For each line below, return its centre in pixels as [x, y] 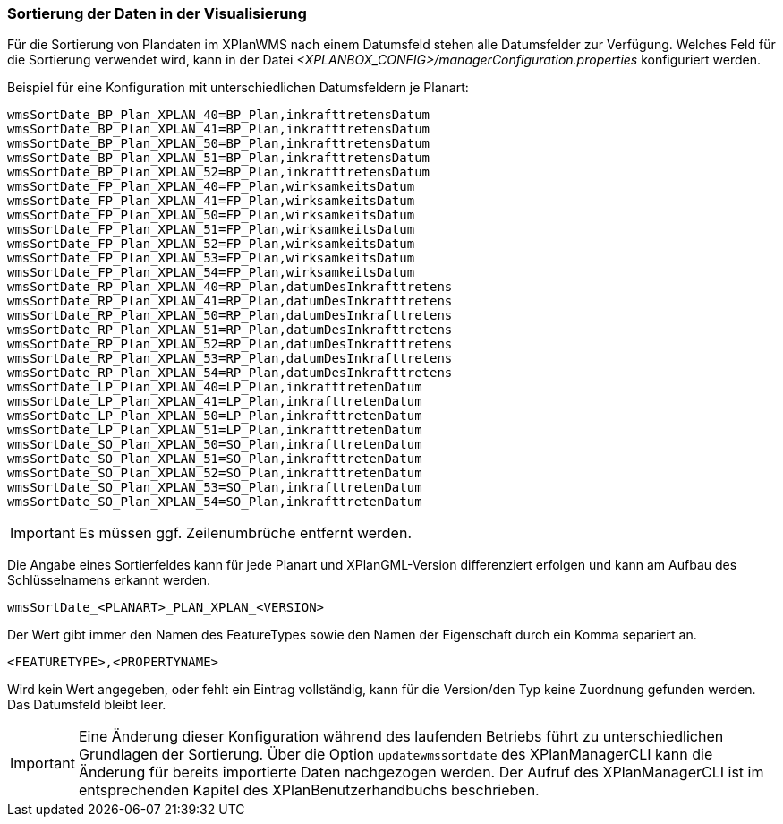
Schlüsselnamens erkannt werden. [109, 580]
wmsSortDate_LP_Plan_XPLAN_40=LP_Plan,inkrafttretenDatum [215, 387]
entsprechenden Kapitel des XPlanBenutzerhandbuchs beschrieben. [309, 790]
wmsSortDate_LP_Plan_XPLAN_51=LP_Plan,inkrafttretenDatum [215, 430]
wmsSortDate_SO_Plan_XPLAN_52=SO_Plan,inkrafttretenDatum [215, 473]
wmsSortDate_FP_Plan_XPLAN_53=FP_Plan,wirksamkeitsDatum [211, 258]
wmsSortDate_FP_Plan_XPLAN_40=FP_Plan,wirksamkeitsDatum [211, 187]
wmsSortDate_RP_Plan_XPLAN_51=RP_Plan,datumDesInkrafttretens [230, 330]
